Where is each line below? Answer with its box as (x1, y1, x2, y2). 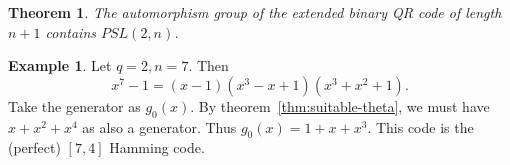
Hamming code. (109, 137, 205, 158)
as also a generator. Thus (82, 116, 237, 137)
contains (45, 21, 96, 42)
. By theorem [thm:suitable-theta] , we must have (190, 95, 490, 116)
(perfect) (8, 137, 61, 158)
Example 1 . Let (8, 55, 112, 76)
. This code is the (367, 116, 474, 137)
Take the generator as (8, 95, 141, 116)
